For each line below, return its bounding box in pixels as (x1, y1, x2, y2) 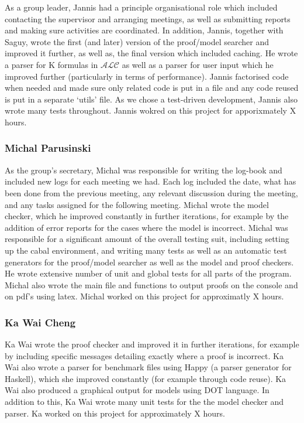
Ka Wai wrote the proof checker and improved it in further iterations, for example (5, 338, 299, 350)
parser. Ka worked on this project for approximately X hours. (5, 407, 225, 419)
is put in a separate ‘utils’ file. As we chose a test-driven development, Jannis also (5, 93, 298, 105)
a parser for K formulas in (5, 58, 98, 70)
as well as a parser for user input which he (122, 58, 274, 70)
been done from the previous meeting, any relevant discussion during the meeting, (5, 186, 298, 199)
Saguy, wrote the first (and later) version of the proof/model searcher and (5, 35, 270, 47)
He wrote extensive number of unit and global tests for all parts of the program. (5, 267, 292, 279)
